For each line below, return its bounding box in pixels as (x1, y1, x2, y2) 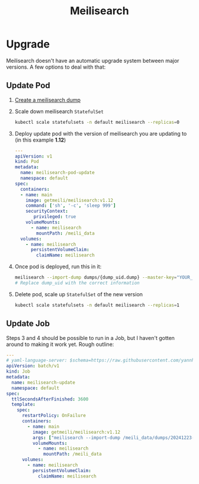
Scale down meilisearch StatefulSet (14, 108, 104, 115)
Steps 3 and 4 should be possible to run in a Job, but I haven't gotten (6, 334, 175, 341)
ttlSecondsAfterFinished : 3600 (11, 396, 89, 402)
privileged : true (33, 214, 76, 220)
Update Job (6, 319, 50, 329)
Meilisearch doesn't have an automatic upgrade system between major (6, 57, 179, 64)
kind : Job (6, 368, 31, 374)
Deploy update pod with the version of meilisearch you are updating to (14, 130, 187, 137)
